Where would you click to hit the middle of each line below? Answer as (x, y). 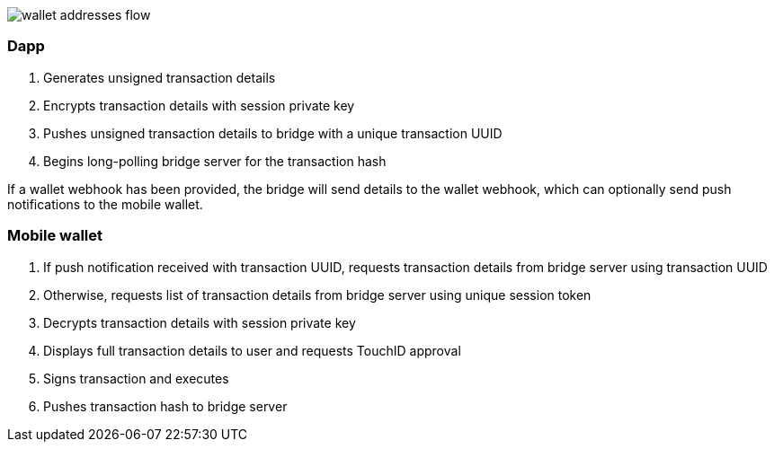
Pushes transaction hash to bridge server (165, 406)
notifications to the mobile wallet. (105, 204)
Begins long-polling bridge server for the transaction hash (215, 161)
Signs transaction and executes (136, 378)
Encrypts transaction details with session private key (199, 105)
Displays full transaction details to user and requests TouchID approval (252, 350)
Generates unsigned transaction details (160, 77)
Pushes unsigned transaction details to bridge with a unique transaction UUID (273, 133)
